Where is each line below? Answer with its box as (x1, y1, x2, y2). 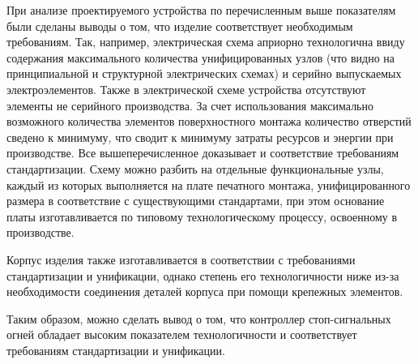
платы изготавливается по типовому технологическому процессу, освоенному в (6, 208, 398, 225)
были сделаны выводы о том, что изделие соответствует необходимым (6, 17, 353, 34)
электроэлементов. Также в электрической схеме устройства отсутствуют (6, 80, 366, 97)
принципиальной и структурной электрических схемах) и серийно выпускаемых (6, 65, 402, 82)
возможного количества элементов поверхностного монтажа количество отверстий (6, 113, 412, 130)
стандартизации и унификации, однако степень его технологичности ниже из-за (6, 267, 399, 284)
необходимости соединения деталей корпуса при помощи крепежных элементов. (6, 283, 403, 300)
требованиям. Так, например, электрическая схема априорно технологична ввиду (6, 33, 405, 50)
